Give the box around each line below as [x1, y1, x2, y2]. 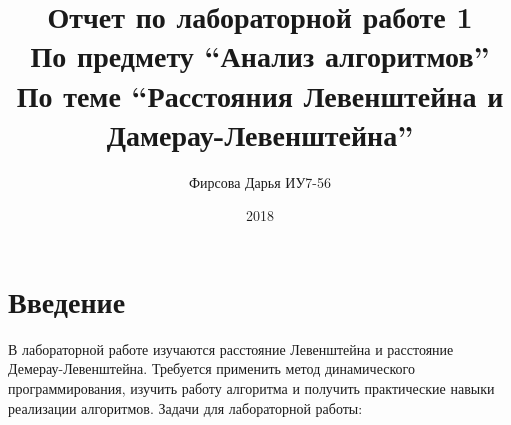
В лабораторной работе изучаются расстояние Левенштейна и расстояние [8, 338, 454, 359]
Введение [8, 280, 126, 321]
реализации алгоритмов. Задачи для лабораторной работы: [8, 397, 363, 418]
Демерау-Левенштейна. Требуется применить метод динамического [8, 358, 415, 379]
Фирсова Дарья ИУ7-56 [188, 171, 331, 192]
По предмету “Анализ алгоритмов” [30, 35, 490, 76]
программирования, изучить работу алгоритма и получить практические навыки [8, 378, 495, 398]
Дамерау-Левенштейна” [106, 113, 414, 154]
